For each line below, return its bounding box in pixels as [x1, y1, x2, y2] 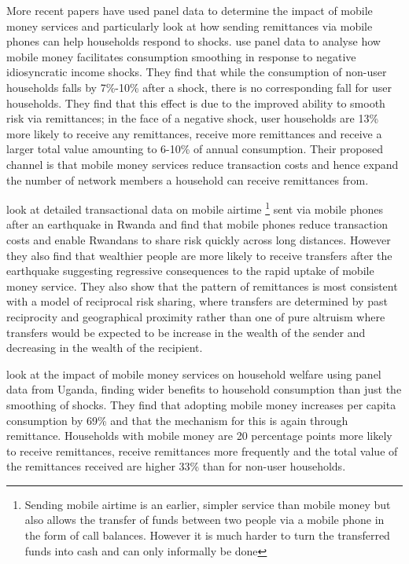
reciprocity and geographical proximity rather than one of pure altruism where [6, 308, 385, 324]
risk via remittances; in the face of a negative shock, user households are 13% [6, 110, 379, 126]
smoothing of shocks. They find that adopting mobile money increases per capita [6, 396, 396, 412]
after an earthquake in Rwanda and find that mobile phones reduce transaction [6, 216, 389, 233]
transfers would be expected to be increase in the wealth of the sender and [6, 324, 366, 340]
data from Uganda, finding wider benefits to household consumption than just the [6, 381, 402, 397]
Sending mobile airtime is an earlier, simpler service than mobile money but [24, 496, 391, 512]
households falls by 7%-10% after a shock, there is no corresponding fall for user [6, 79, 392, 95]
